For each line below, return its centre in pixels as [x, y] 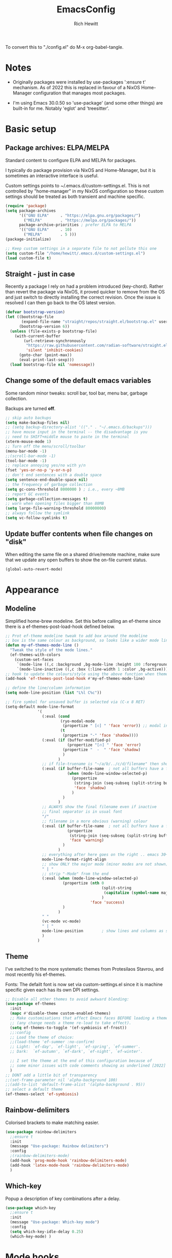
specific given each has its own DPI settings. [52, 990]
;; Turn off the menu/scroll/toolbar [46, 446]
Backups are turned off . [30, 408]
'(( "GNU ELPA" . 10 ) [45, 230]
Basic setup [31, 129]
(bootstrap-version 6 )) [44, 326]
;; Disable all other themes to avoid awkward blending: [67, 999]
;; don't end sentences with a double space [53, 475]
